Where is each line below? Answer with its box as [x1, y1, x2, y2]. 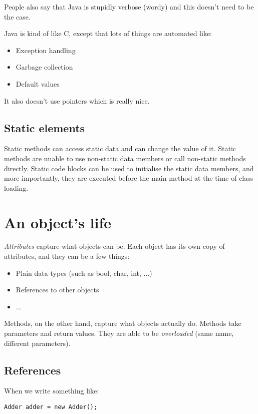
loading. [4, 182, 29, 193]
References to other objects [16, 284, 99, 295]
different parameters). [4, 337, 71, 348]
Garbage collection [16, 62, 73, 72]
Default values [16, 78, 60, 89]
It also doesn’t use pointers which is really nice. [4, 95, 150, 106]
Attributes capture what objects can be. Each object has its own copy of [4, 241, 225, 251]
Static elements [4, 120, 85, 135]
